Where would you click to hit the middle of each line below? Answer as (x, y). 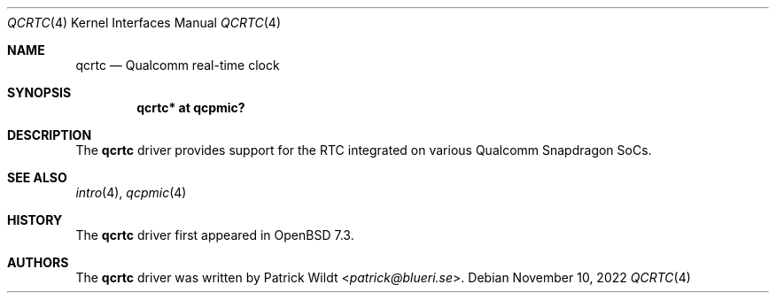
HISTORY (35, 220)
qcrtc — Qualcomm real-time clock (178, 65)
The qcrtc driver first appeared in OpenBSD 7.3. (215, 235)
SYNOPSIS (39, 92)
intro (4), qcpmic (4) (131, 192)
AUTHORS (38, 262)
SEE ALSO (37, 177)
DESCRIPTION (50, 135)
